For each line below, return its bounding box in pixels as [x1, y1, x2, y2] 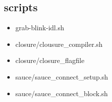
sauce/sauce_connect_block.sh [15, 88, 108, 98]
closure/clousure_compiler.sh [15, 39, 103, 49]
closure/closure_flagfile [15, 55, 85, 65]
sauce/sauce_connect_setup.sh [15, 71, 108, 82]
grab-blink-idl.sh [15, 22, 64, 33]
